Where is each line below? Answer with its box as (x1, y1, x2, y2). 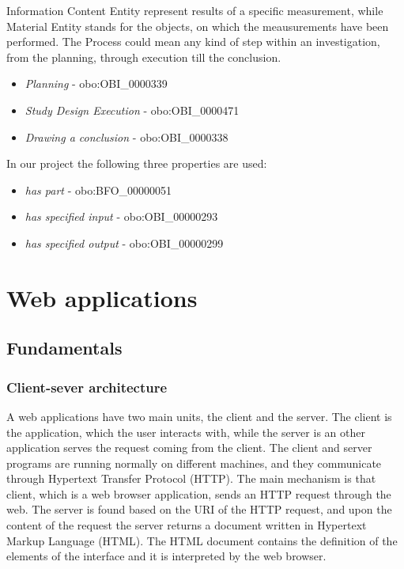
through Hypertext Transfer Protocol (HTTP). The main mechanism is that (6, 470, 376, 487)
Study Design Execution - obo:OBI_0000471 (25, 101, 240, 118)
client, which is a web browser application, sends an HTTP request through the (6, 485, 391, 502)
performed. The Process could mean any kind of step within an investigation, (6, 33, 380, 50)
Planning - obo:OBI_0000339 (25, 75, 168, 92)
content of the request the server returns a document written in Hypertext (6, 517, 367, 533)
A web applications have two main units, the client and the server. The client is (6, 408, 392, 424)
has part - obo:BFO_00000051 (25, 181, 172, 198)
